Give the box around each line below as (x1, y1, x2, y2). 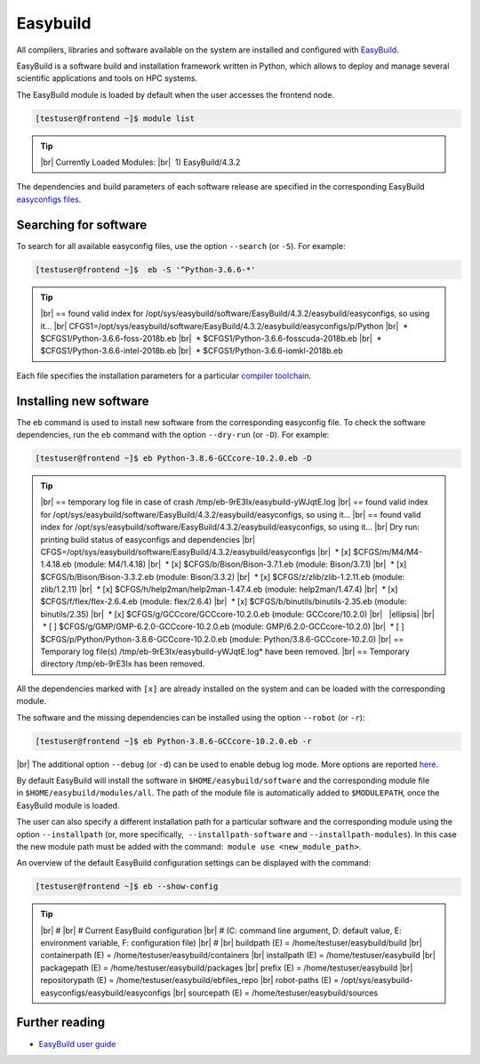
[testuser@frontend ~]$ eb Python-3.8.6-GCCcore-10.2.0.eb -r (35, 736, 312, 746)
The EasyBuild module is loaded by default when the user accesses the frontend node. (16, 89, 335, 100)
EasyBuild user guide (38, 1038, 116, 1049)
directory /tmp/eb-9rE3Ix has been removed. (40, 658, 205, 669)
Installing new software (16, 393, 150, 408)
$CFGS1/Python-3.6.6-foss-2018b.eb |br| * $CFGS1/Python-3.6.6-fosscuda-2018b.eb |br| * (40, 333, 382, 343)
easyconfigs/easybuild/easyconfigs (40, 987, 172, 998)
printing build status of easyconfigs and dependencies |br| (40, 534, 256, 544)
